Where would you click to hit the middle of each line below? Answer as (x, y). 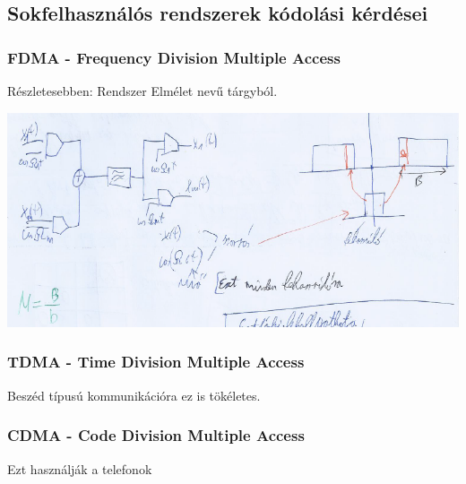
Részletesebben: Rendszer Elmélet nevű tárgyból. (142, 91)
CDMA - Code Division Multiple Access (156, 435)
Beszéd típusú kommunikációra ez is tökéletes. (134, 395)
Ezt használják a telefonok (80, 468)
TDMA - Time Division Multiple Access (156, 362)
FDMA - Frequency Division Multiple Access (174, 57)
